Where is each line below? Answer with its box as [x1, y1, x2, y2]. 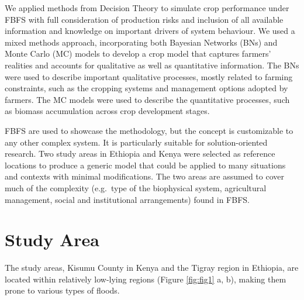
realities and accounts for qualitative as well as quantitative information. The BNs [5, 58, 299, 71]
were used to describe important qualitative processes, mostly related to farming [5, 70, 293, 82]
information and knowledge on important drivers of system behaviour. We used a [5, 25, 295, 37]
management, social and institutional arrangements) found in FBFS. [5, 193, 250, 205]
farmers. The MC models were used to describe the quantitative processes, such [5, 93, 290, 105]
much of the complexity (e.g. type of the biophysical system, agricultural [5, 181, 267, 194]
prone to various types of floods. [5, 284, 120, 296]
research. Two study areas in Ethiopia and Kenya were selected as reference [5, 147, 275, 160]
